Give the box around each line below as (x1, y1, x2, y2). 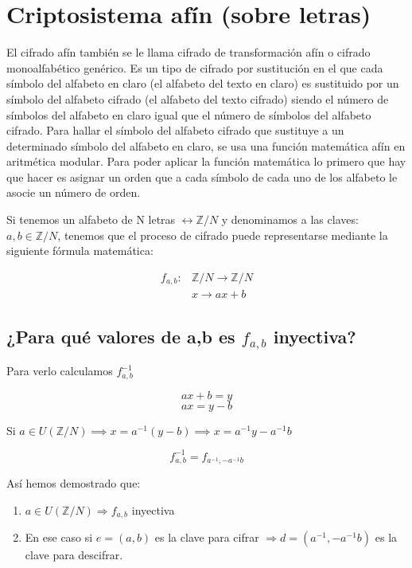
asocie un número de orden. (6, 184, 141, 201)
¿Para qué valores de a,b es (6, 323, 235, 348)
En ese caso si (25, 529, 93, 546)
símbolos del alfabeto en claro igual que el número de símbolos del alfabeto (6, 106, 371, 123)
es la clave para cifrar (154, 529, 259, 546)
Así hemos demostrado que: (6, 475, 141, 492)
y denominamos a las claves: (221, 211, 359, 228)
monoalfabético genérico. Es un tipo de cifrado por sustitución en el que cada (6, 59, 383, 76)
